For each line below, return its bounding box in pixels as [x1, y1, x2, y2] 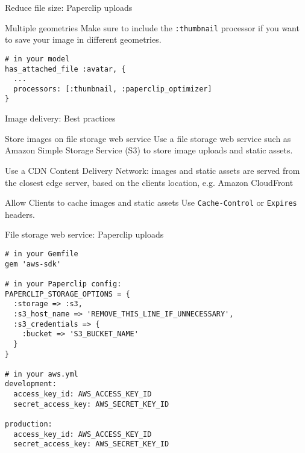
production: [5, 420, 52, 429]
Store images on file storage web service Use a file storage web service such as [5, 132, 291, 144]
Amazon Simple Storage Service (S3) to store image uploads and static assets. [5, 144, 293, 156]
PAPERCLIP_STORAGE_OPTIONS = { [5, 289, 130, 298]
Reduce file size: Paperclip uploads [5, 1, 133, 13]
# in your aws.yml [5, 369, 78, 378]
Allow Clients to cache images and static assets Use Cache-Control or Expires [5, 196, 297, 209]
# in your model [5, 54, 70, 63]
